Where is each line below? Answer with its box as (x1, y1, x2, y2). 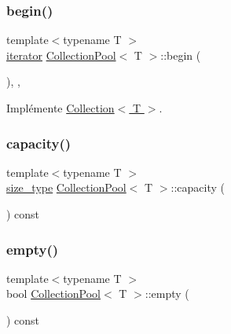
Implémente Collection (6, 100, 115, 116)
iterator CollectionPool (6, 46, 116, 63)
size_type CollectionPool (6, 179, 126, 196)
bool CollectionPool (6, 285, 101, 302)
